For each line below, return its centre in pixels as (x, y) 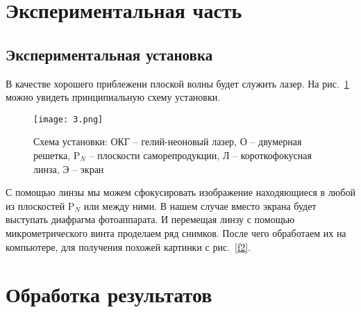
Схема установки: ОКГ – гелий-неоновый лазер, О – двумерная (168, 141)
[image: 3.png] (68, 119)
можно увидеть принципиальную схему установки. (113, 97)
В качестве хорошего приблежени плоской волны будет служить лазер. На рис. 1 (177, 83)
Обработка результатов (109, 294)
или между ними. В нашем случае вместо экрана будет (200, 205)
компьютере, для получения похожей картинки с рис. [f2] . (128, 246)
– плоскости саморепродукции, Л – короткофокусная (200, 155)
